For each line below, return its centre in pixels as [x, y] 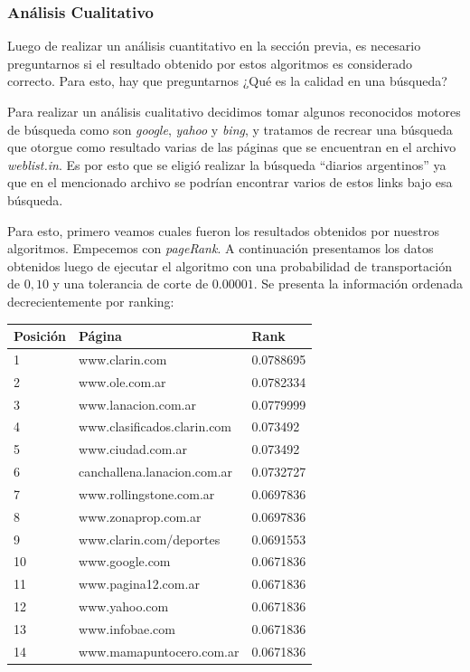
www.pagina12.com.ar [139, 584]
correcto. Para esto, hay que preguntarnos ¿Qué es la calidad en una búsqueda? [227, 81]
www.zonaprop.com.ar [140, 516]
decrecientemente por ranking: [91, 301]
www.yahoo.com [124, 606]
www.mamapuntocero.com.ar [159, 651]
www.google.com [125, 561]
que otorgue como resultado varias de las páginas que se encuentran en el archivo [232, 147]
